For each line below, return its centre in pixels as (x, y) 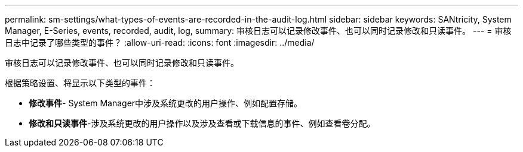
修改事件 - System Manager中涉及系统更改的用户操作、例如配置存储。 (166, 103)
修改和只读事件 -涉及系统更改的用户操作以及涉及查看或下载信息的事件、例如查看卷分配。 (202, 123)
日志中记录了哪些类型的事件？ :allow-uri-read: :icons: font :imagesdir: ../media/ (160, 42)
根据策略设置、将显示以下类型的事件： (80, 83)
